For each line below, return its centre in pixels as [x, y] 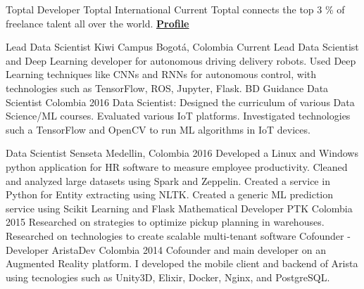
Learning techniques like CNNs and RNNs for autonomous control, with [161, 74]
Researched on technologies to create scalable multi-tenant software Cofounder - [178, 235]
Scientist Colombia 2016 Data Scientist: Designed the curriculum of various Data [180, 102]
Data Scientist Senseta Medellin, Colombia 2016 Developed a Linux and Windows [182, 153]
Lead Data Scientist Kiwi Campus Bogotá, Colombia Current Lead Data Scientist [182, 47]
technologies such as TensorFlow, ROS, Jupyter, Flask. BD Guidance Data [167, 88]
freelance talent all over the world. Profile [98, 23]
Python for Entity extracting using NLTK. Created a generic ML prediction [170, 194]
